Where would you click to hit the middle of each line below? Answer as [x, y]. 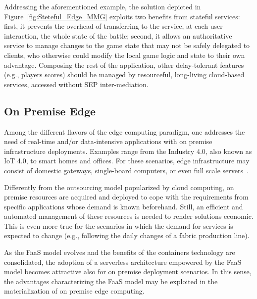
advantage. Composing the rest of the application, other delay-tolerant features [124, 65]
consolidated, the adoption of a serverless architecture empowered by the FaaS [123, 262]
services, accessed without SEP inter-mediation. [76, 84]
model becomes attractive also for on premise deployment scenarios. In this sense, [128, 272]
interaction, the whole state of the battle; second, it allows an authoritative [118, 35]
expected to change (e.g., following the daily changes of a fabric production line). [127, 235]
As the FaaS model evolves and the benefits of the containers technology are [120, 252]
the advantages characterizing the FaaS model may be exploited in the [111, 281]
